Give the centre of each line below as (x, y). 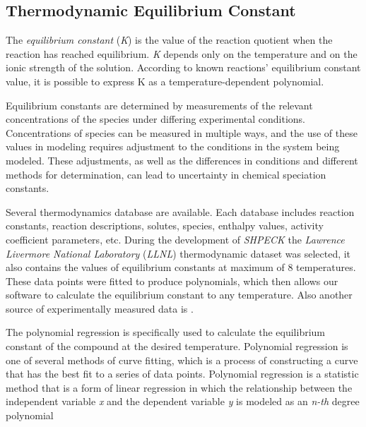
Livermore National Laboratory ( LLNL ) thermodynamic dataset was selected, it (178, 253)
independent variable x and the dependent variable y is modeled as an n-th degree (183, 401)
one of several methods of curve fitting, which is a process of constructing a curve (182, 360)
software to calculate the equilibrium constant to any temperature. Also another (179, 295)
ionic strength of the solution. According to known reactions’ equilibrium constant (183, 67)
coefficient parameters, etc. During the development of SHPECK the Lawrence (175, 239)
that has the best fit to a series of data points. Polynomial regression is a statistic (182, 374)
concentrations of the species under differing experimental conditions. (155, 119)
